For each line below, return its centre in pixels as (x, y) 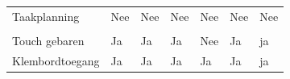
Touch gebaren (48, 40)
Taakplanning (46, 16)
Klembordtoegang (56, 60)
